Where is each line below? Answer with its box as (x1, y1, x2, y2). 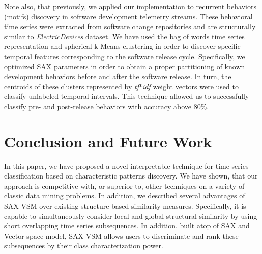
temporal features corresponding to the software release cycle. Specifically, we (4, 50, 245, 61)
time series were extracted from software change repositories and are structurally (4, 21, 256, 32)
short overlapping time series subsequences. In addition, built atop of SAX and (4, 220, 250, 231)
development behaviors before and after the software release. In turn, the (4, 71, 231, 82)
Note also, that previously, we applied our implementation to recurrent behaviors (4, 1, 256, 11)
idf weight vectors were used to (142, 81, 239, 91)
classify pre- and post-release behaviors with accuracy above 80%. (4, 100, 209, 111)
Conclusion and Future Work (4, 131, 212, 151)
